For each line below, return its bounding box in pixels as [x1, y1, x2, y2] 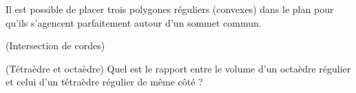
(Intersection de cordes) [6, 38, 105, 53]
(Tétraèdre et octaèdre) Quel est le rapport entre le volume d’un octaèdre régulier [6, 61, 351, 75]
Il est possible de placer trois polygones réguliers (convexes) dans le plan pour [6, 2, 334, 16]
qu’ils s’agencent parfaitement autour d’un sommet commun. [6, 15, 262, 29]
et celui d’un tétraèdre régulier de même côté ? [6, 75, 203, 89]
